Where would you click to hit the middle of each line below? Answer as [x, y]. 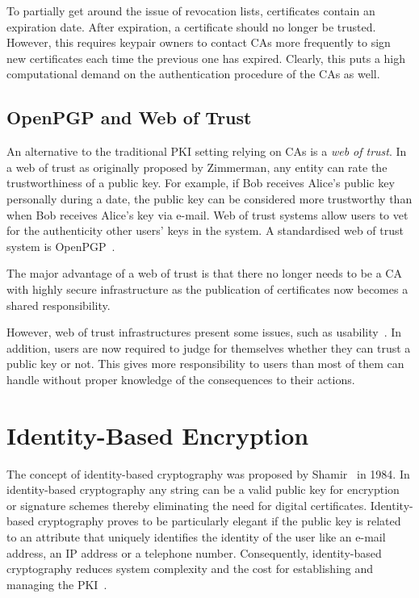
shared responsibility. [59, 305]
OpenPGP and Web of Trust [129, 117]
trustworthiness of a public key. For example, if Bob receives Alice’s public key [201, 183]
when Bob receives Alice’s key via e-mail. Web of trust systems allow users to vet [207, 214]
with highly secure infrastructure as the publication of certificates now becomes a [207, 289]
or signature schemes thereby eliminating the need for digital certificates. [187, 505]
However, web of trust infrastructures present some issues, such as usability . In [204, 332]
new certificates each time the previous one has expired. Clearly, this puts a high [206, 58]
